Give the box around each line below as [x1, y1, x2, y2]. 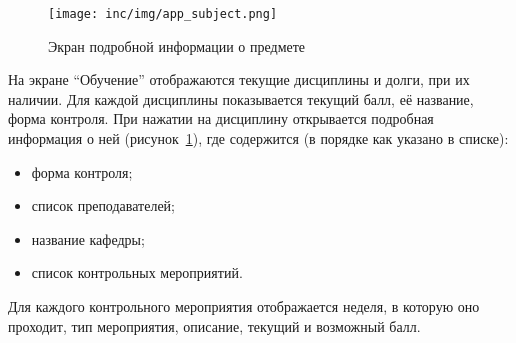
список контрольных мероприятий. [31, 262, 243, 283]
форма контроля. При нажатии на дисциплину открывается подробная [8, 108, 434, 129]
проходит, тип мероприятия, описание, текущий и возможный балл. [8, 315, 421, 336]
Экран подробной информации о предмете [48, 35, 306, 56]
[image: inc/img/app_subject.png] [48, 7, 278, 21]
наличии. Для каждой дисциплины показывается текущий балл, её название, [8, 88, 474, 109]
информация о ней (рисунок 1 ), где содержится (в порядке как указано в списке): [8, 128, 509, 149]
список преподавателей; [31, 195, 175, 216]
